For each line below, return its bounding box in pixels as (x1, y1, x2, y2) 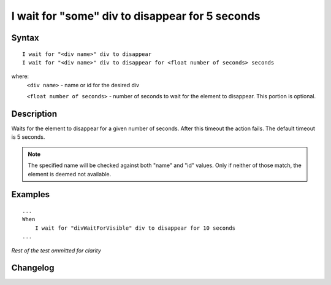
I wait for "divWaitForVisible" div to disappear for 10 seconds (34, 224, 236, 232)
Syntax (11, 33, 39, 43)
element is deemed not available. (28, 170, 112, 178)
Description (11, 108, 58, 119)
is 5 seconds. (11, 133, 45, 141)
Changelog (11, 263, 55, 273)
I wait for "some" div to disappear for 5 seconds (11, 9, 261, 23)
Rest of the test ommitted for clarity (11, 246, 101, 254)
